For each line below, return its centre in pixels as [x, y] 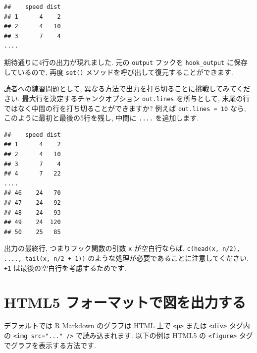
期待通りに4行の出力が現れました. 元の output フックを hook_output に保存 [126, 62]
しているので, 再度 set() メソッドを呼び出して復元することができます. [119, 72]
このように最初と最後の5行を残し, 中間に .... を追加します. [102, 118]
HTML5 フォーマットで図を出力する [125, 302]
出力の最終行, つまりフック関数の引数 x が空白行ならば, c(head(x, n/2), [122, 248]
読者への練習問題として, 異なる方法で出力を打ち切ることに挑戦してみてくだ [127, 88]
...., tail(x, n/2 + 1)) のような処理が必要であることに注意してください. [127, 258]
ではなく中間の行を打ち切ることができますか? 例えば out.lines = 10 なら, [125, 108]
